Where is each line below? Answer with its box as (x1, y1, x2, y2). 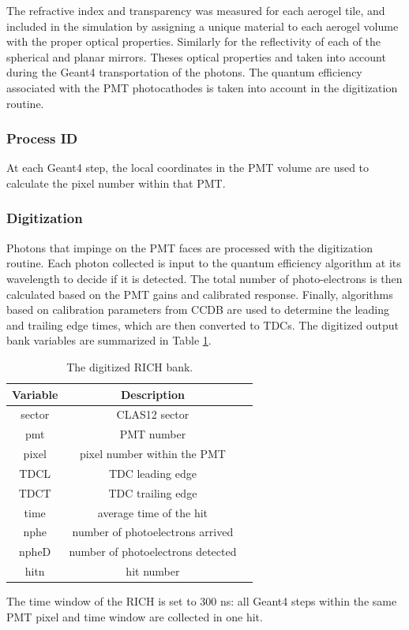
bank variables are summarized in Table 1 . (6, 332, 212, 349)
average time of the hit (97, 504, 208, 520)
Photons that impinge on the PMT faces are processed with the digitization (6, 239, 373, 255)
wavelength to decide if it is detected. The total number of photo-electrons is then (6, 270, 403, 286)
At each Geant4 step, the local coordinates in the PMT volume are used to (6, 159, 370, 176)
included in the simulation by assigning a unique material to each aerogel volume (6, 17, 399, 34)
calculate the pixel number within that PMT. (6, 174, 226, 191)
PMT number (119, 426, 186, 442)
